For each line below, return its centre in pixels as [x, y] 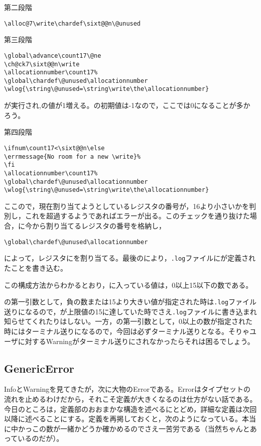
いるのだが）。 [41, 438]
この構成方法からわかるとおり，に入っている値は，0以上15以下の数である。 [128, 285]
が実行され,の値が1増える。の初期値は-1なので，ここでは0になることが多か [127, 105]
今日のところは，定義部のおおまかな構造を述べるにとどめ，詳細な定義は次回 [130, 409]
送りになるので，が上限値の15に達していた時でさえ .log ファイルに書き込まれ [130, 311]
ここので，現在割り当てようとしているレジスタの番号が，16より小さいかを [126, 206]
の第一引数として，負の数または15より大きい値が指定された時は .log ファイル [130, 302]
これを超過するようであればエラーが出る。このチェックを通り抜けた [137, 216]
